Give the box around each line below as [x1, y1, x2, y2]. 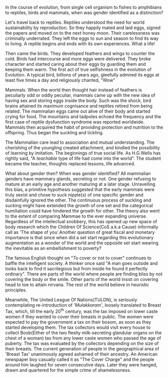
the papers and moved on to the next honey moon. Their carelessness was [5, 30, 160, 36]
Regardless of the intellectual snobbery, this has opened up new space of [5, 219, 157, 224]
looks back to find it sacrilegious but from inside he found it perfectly [5, 266, 148, 271]
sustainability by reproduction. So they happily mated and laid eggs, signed [5, 25, 161, 31]
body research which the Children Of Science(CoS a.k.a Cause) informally [5, 224, 158, 230]
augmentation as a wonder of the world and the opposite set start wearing [5, 240, 159, 246]
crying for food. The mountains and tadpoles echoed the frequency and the [5, 114, 161, 120]
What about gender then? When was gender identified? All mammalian [5, 170, 151, 176]
